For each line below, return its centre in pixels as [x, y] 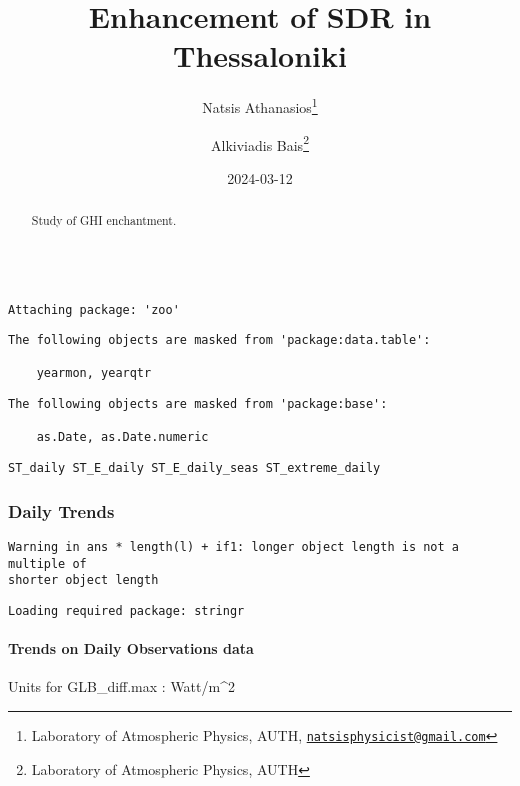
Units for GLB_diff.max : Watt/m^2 [121, 686]
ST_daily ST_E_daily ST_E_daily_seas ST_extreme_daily [194, 468]
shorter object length [83, 580]
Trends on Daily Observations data [131, 648]
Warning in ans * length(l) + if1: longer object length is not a [234, 546]
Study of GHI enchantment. [104, 220]
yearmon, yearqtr [94, 373]
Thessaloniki [260, 55]
